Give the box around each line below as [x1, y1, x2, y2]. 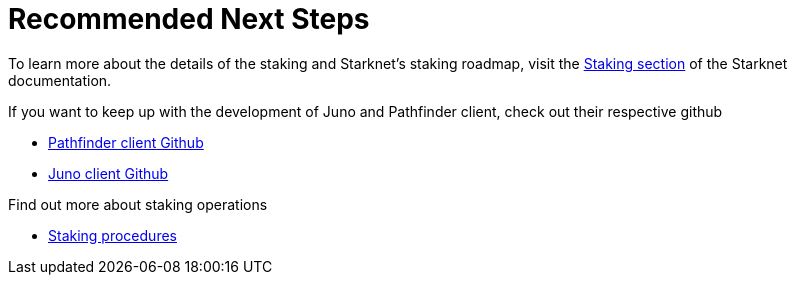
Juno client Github [48, 164, 169, 182]
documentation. [8, 71, 112, 89]
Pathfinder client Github [48, 133, 204, 151]
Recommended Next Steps [8, 2, 370, 36]
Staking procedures [48, 226, 177, 244]
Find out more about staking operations [8, 195, 268, 213]
